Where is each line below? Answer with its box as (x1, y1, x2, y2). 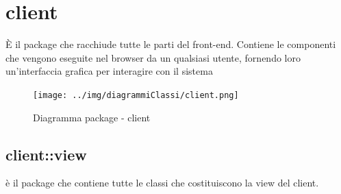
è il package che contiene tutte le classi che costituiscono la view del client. (5, 175, 319, 190)
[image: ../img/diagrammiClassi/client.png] (33, 90, 239, 100)
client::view (5, 143, 87, 165)
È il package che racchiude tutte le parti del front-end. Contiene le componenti (5, 37, 336, 51)
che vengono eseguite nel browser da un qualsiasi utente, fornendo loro (5, 50, 301, 64)
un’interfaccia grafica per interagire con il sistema (5, 64, 213, 78)
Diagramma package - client (33, 110, 151, 124)
